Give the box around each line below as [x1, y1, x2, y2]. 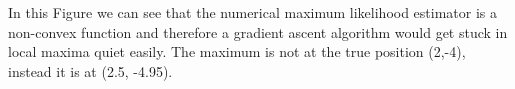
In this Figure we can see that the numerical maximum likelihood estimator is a [8, 2, 498, 22]
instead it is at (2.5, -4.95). [8, 60, 173, 81]
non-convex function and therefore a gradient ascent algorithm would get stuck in [8, 21, 508, 42]
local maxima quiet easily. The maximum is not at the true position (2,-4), [8, 41, 466, 62]
